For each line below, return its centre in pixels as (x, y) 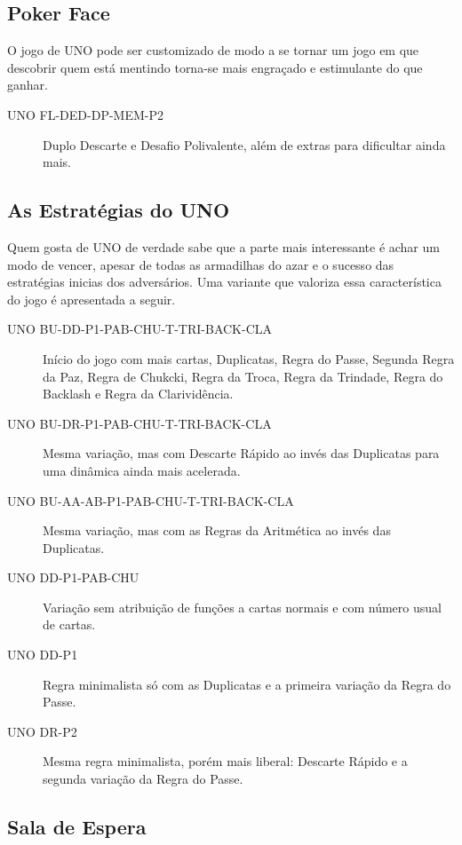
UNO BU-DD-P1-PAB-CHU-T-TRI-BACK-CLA (140, 329)
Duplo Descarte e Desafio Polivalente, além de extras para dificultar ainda (244, 144)
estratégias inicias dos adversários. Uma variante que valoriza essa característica (224, 282)
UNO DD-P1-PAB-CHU (73, 577)
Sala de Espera (77, 827)
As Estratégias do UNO (119, 210)
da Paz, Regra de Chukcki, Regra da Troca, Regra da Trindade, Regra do (243, 376)
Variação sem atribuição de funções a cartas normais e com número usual (242, 607)
